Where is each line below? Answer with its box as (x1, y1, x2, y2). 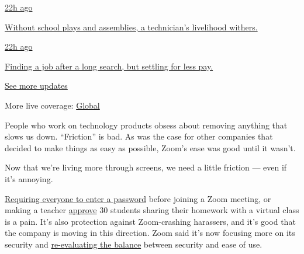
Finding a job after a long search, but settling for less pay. (5, 60, 213, 72)
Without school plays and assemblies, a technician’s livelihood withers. (5, 20, 258, 33)
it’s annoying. (5, 172, 53, 185)
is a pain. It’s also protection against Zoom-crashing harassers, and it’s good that (5, 215, 296, 227)
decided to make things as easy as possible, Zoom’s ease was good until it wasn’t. (5, 141, 296, 154)
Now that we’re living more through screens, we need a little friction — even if (5, 161, 287, 173)
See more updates (5, 79, 68, 92)
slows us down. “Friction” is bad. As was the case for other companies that (5, 130, 273, 142)
